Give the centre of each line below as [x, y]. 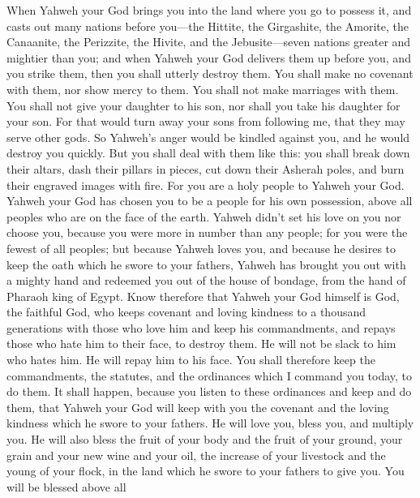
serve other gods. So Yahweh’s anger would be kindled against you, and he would [208, 137]
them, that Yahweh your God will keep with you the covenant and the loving [198, 407]
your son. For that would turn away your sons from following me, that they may [206, 121]
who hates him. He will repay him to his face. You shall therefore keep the [191, 360]
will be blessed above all [66, 486]
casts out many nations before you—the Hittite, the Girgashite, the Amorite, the [208, 26]
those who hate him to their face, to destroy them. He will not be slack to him [201, 343]
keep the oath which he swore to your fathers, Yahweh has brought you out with [206, 264]
